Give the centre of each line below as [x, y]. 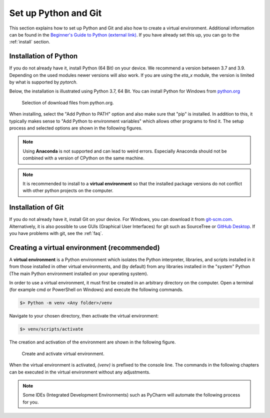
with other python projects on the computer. [68, 190]
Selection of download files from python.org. [68, 102]
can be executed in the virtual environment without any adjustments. [80, 372]
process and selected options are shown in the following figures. [76, 128]
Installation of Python [43, 56]
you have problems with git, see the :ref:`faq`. [56, 233]
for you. [31, 402]
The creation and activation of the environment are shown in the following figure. [92, 342]
